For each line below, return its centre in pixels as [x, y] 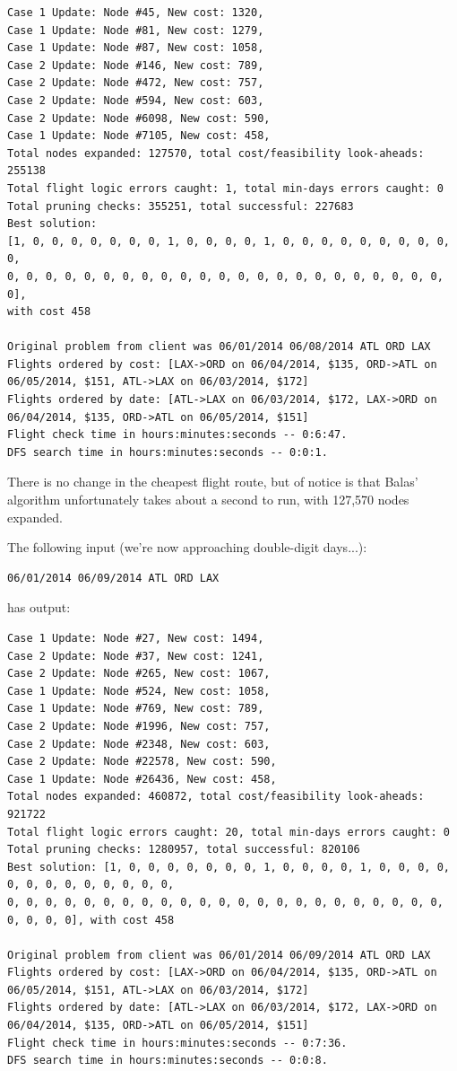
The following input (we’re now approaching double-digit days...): [187, 547]
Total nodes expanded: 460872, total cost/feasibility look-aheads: [216, 797]
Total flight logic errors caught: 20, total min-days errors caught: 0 [228, 832]
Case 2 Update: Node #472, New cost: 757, [136, 83]
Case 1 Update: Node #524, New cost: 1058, [139, 691]
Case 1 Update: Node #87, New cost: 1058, [136, 48]
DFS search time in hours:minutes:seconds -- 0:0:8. [168, 1061]
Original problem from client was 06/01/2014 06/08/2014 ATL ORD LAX [219, 347]
